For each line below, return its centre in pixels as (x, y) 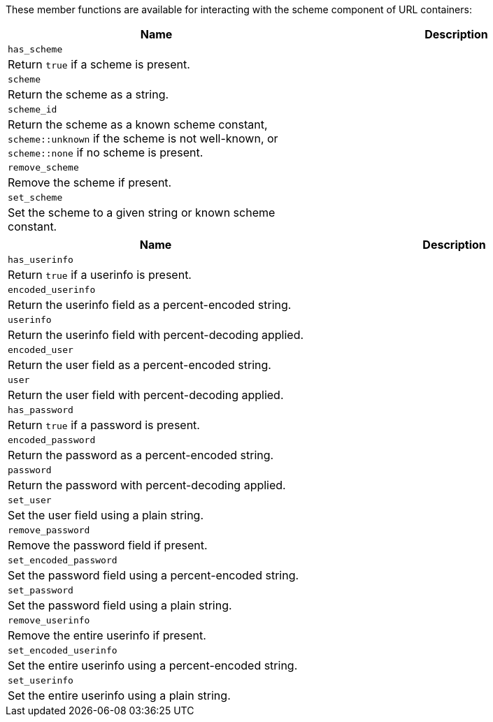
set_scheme (35, 197)
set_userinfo (41, 680)
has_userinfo (41, 260)
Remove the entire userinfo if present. (107, 635)
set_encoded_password (63, 560)
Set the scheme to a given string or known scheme (142, 212)
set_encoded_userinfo (63, 650)
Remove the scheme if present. (90, 182)
